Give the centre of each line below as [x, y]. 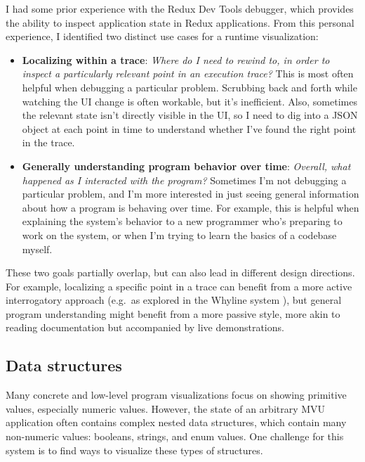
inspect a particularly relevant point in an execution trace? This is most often [188, 73]
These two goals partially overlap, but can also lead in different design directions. [180, 272]
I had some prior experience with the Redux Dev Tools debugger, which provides [180, 8]
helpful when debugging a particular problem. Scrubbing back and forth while [190, 87]
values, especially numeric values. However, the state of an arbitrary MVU [166, 408]
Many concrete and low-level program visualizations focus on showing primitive [176, 395]
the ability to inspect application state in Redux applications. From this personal [180, 22]
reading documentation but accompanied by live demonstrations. [145, 327]
